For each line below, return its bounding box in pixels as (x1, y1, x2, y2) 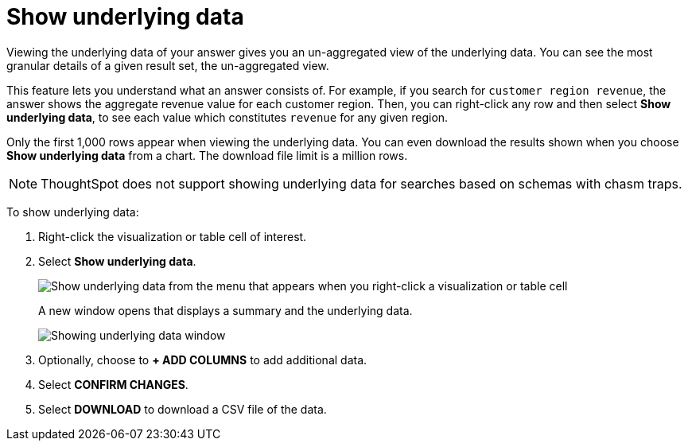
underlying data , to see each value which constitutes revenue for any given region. (6, 110, 449, 124)
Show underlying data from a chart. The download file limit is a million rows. (6, 148, 408, 162)
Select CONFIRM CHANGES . (38, 377, 189, 391)
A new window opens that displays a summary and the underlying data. (38, 303, 413, 317)
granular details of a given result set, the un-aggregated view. (6, 58, 329, 72)
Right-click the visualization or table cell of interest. (38, 229, 307, 243)
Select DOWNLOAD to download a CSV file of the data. (38, 402, 327, 416)
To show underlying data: (6, 204, 139, 219)
